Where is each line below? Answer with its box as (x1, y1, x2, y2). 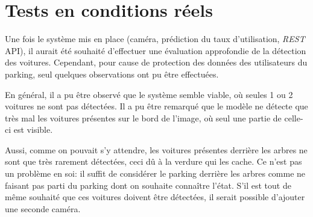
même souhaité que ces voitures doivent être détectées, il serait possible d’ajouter (5, 191, 305, 203)
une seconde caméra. (5, 202, 81, 215)
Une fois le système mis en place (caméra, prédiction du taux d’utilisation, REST (5, 32, 305, 45)
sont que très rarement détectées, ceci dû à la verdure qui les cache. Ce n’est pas (5, 155, 302, 168)
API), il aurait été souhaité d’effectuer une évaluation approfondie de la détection (5, 44, 306, 57)
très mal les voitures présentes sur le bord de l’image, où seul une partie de (5, 111, 282, 124)
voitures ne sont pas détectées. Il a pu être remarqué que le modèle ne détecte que (5, 100, 308, 112)
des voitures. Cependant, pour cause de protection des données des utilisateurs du (5, 56, 308, 69)
